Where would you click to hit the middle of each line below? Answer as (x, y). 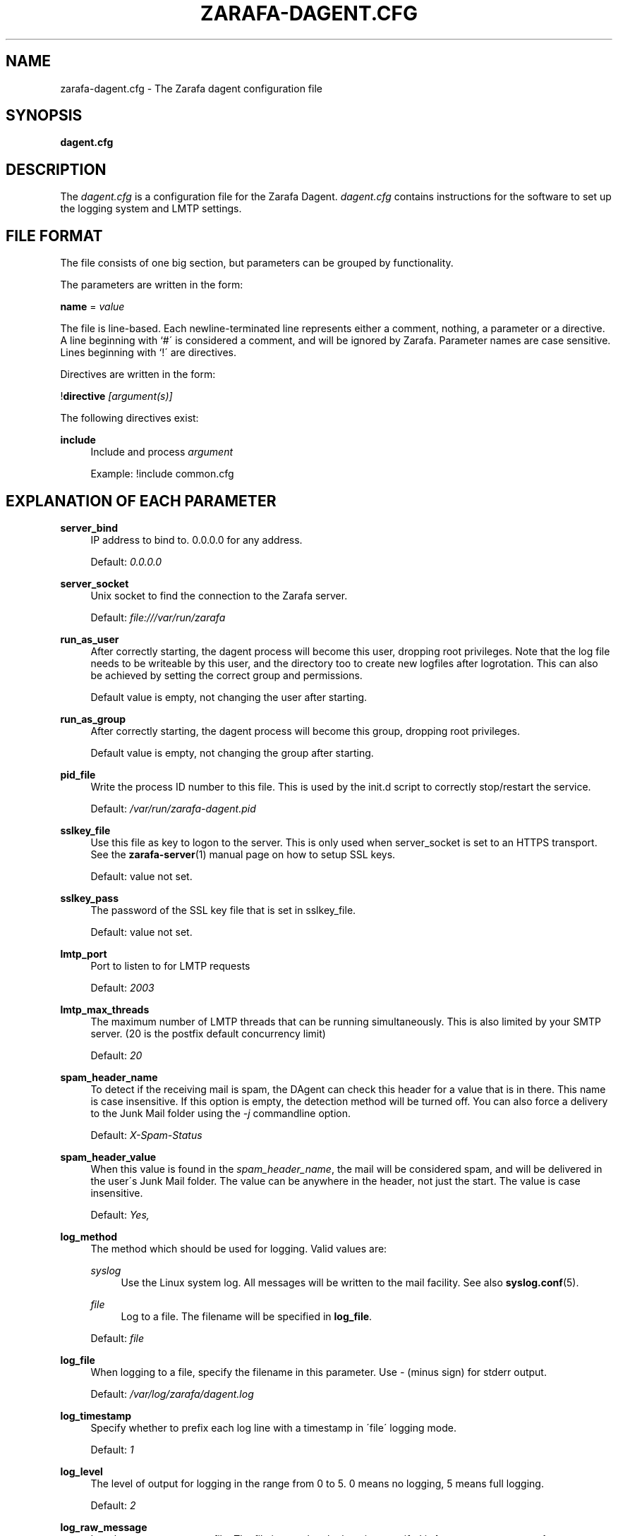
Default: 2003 (122, 987)
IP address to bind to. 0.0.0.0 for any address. (196, 540)
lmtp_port (84, 953)
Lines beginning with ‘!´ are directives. (148, 353)
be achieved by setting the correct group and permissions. (226, 675)
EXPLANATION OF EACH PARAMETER (141, 501)
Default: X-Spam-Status (146, 1135)
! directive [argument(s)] (116, 396)
